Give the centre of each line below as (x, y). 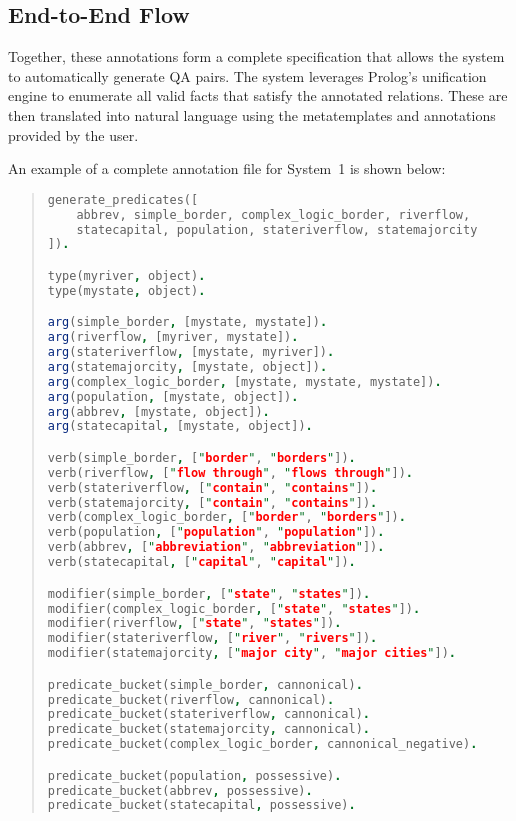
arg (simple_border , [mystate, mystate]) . (187, 322)
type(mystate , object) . (126, 290)
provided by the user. (73, 134)
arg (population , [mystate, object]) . (173, 396)
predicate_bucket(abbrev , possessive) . (180, 790)
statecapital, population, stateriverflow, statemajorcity (277, 229)
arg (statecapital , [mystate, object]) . (180, 426)
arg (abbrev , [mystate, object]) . (158, 411)
